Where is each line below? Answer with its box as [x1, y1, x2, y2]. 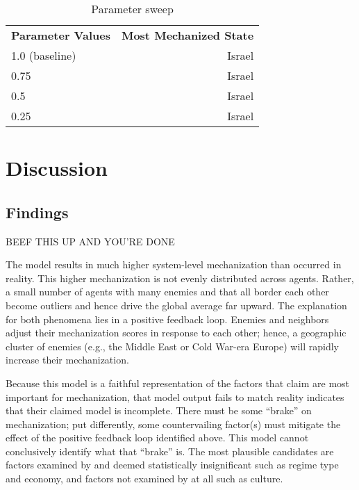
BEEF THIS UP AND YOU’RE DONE [6, 234, 175, 248]
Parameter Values [11, 27, 110, 43]
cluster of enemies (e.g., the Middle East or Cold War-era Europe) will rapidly [6, 338, 339, 353]
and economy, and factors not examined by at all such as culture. [6, 471, 283, 486]
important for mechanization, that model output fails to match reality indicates [6, 389, 344, 404]
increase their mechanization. [6, 352, 129, 367]
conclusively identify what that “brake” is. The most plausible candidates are [6, 443, 334, 458]
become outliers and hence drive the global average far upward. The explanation [6, 297, 347, 312]
